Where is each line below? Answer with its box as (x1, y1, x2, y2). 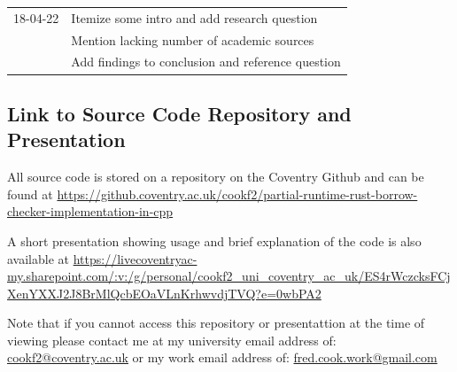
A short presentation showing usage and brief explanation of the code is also (7, 231, 422, 250)
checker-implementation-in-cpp (7, 202, 174, 221)
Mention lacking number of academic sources (71, 30, 314, 49)
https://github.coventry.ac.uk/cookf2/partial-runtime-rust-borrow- (57, 184, 418, 203)
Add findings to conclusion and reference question (71, 52, 341, 71)
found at (7, 184, 53, 203)
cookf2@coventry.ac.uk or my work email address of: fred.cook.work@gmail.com (7, 348, 438, 367)
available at (7, 249, 69, 267)
